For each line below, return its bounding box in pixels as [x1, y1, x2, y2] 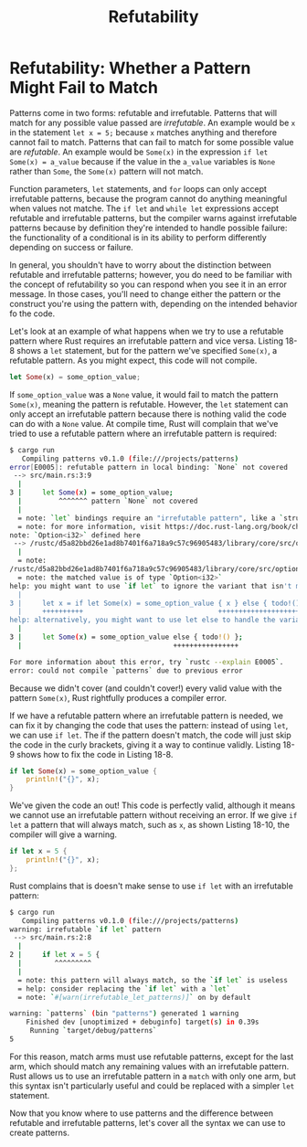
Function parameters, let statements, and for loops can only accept [9, 183, 268, 194]
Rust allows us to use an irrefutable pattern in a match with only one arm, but [9, 1070, 297, 1081]
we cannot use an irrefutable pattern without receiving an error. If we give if [9, 810, 298, 821]
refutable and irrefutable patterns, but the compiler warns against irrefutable [9, 212, 298, 223]
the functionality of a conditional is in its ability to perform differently [9, 231, 267, 243]
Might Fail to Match [9, 78, 158, 98]
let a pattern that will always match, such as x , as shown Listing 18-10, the [9, 820, 291, 831]
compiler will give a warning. [9, 829, 117, 840]
